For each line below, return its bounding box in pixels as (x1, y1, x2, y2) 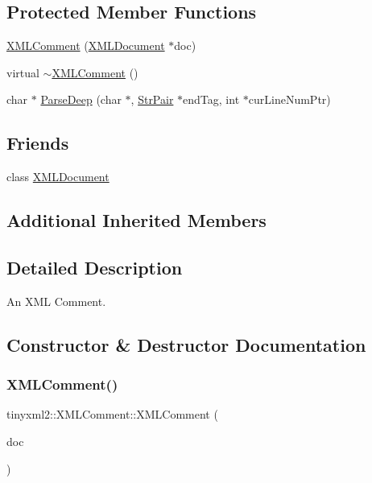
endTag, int (183, 91, 240, 108)
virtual (6, 64, 39, 80)
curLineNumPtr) (248, 91, 331, 108)
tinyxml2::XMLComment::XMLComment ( (6, 406, 218, 423)
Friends (6, 130, 69, 155)
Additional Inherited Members (6, 208, 267, 233)
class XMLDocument (6, 168, 110, 185)
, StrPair (130, 91, 174, 108)
